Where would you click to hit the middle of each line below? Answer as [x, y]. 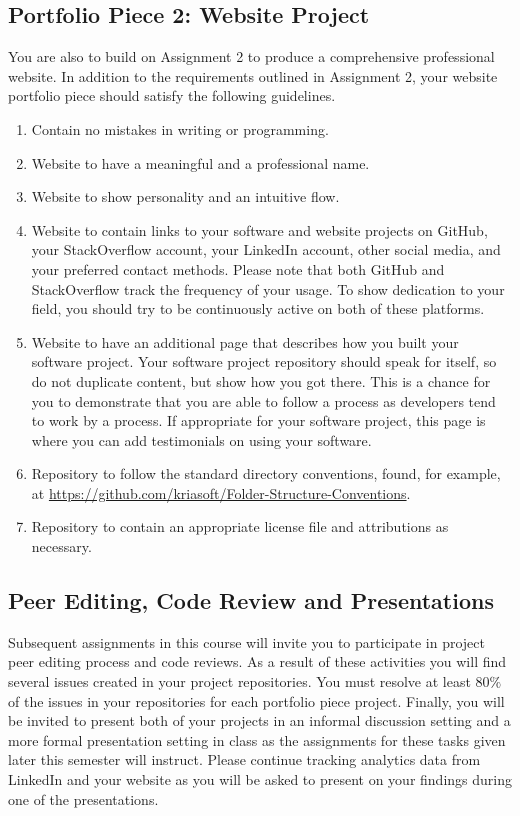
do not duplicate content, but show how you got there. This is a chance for [261, 380]
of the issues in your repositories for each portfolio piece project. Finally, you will [256, 700]
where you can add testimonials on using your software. [201, 439]
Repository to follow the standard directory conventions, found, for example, [266, 473]
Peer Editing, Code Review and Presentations [251, 600]
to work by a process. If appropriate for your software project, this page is [258, 420]
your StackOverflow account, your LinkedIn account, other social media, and [266, 249]
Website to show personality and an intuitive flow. [185, 196]
